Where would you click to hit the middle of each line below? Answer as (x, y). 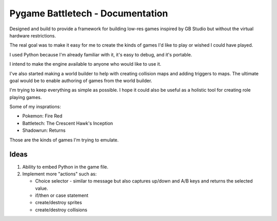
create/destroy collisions (61, 210)
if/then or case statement (62, 195)
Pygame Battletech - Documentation (89, 13)
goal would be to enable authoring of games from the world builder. (81, 81)
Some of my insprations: (35, 107)
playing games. (26, 97)
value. (42, 188)
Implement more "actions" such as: (60, 174)
